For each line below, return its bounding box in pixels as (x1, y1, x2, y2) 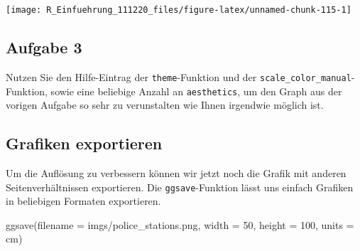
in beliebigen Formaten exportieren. (6, 193, 161, 208)
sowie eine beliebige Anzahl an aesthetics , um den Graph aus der (50, 83, 342, 98)
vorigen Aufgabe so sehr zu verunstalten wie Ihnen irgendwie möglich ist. (6, 97, 324, 112)
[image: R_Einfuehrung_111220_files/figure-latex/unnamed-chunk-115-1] (6, 5, 351, 15)
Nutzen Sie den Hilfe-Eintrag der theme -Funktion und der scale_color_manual (6, 69, 351, 84)
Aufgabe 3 (6, 36, 82, 58)
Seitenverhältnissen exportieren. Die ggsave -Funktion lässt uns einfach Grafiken (6, 179, 354, 194)
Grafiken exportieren (6, 132, 163, 154)
